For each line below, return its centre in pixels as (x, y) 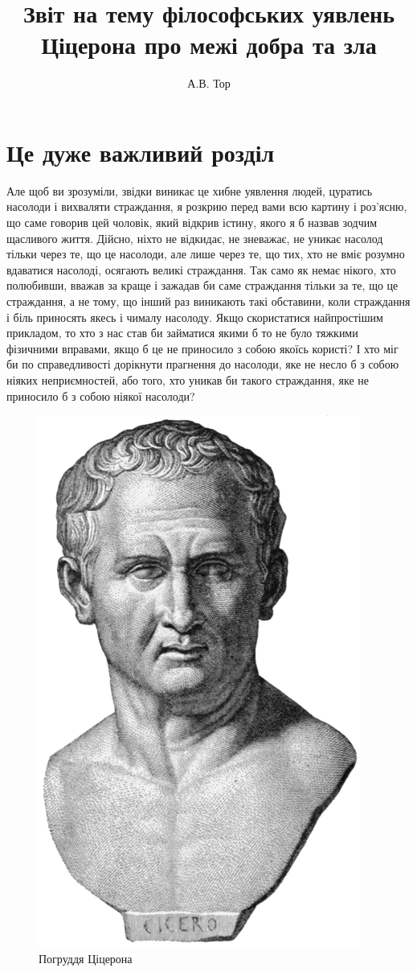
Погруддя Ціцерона (86, 958)
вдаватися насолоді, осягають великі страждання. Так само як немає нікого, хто (201, 269)
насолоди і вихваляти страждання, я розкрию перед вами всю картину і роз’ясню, (207, 206)
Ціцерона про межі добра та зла (209, 45)
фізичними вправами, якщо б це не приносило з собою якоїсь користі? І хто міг (202, 348)
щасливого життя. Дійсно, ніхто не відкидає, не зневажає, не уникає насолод (195, 238)
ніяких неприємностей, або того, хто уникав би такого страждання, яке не (188, 379)
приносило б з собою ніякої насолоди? (101, 395)
